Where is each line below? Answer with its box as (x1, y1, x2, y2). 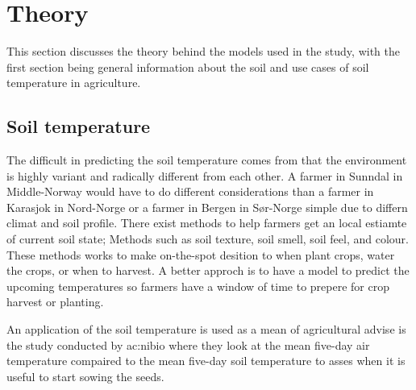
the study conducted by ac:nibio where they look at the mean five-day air (6, 336, 370, 353)
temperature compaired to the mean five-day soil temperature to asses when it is (6, 352, 406, 369)
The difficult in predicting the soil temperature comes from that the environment (6, 151, 407, 168)
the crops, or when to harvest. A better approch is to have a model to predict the (6, 262, 410, 279)
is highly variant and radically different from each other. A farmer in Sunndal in (6, 167, 403, 184)
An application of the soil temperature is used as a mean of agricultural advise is (6, 321, 406, 338)
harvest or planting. (6, 293, 104, 310)
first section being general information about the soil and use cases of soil (6, 58, 369, 75)
